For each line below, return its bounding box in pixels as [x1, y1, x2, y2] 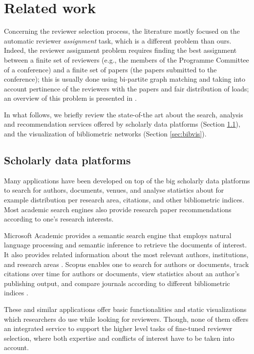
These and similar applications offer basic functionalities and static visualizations [4, 304, 247, 314]
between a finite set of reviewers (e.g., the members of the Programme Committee [4, 54, 249, 65]
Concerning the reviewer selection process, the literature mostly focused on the [4, 26, 240, 36]
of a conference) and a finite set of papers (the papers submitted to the [4, 64, 217, 74]
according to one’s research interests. [4, 214, 114, 224]
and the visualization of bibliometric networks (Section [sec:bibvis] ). [4, 129, 207, 139]
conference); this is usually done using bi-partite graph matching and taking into [4, 74, 245, 84]
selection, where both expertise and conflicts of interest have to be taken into [4, 332, 234, 343]
